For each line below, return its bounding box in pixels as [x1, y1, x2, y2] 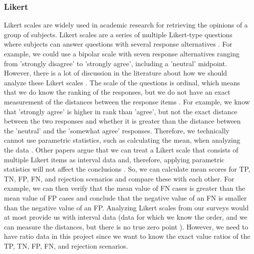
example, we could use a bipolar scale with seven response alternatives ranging [4, 49, 240, 58]
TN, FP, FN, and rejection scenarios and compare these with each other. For [4, 173, 234, 183]
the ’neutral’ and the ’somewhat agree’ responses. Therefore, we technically [4, 125, 230, 135]
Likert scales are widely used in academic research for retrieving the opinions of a [4, 20, 248, 30]
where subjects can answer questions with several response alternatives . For [4, 39, 232, 49]
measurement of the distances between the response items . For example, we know [4, 96, 250, 106]
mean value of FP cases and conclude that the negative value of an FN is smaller [4, 192, 247, 203]
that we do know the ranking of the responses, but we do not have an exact [4, 87, 231, 97]
